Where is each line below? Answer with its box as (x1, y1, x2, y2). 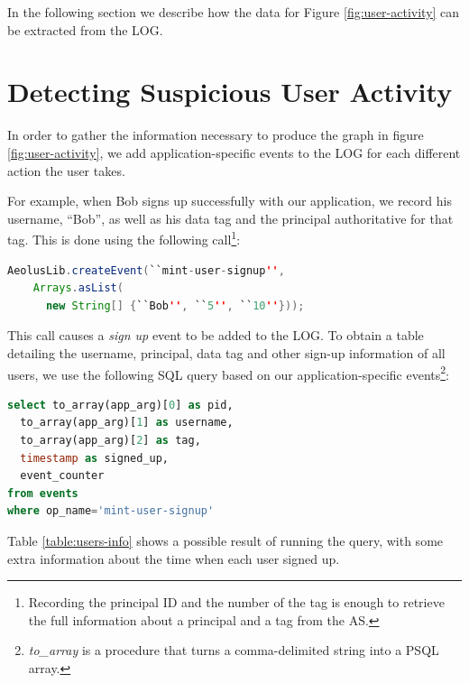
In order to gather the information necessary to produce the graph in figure (7, 125, 424, 144)
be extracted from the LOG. (7, 20, 163, 39)
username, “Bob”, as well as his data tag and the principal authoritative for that (7, 208, 454, 227)
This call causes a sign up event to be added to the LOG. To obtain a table (7, 326, 424, 345)
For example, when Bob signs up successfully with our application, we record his (7, 191, 452, 210)
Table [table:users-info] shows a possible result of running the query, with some (7, 531, 444, 549)
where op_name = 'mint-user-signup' (7, 504, 215, 518)
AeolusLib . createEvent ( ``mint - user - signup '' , (7, 263, 285, 277)
